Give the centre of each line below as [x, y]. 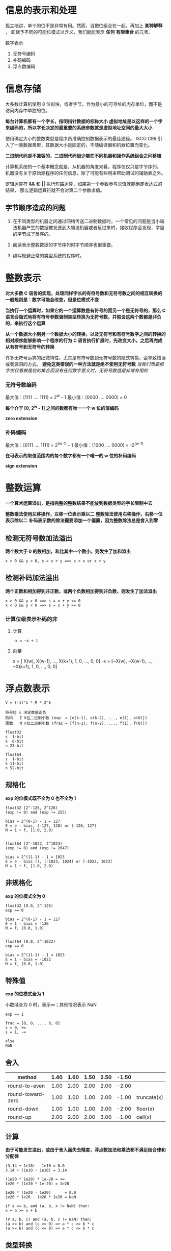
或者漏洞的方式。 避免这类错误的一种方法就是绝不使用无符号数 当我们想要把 [84, 364]
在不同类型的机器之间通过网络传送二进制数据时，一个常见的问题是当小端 [88, 221]
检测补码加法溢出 [32, 578]
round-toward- [26, 1094]
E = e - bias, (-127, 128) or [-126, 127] [51, 826]
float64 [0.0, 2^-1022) [31, 941]
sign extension [21, 466]
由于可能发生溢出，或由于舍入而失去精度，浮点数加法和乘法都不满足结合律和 [85, 1150]
